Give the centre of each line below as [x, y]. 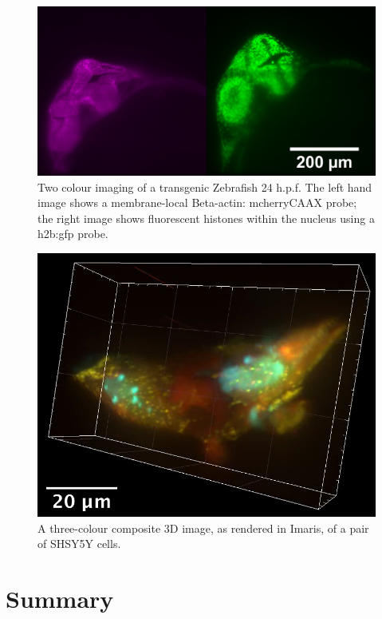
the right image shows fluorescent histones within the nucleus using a [206, 218]
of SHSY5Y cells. [79, 544]
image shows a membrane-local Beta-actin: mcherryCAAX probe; [197, 202]
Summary [60, 599]
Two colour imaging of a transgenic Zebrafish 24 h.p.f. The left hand [205, 186]
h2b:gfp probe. [73, 234]
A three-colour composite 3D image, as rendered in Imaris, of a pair [203, 528]
